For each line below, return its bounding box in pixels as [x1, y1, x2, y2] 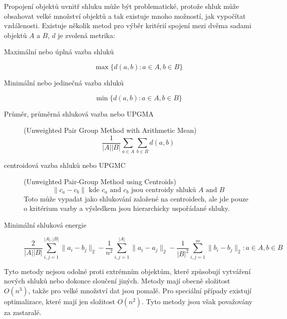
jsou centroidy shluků [131, 186, 196, 194]
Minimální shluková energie [4, 219, 86, 230]
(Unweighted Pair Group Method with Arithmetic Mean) [24, 125, 197, 135]
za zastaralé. [4, 307, 41, 317]
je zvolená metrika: [57, 30, 115, 40]
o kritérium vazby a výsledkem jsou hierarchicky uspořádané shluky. [24, 203, 230, 213]
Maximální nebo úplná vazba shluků [4, 46, 114, 57]
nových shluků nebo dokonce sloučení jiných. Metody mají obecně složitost [4, 276, 230, 286]
